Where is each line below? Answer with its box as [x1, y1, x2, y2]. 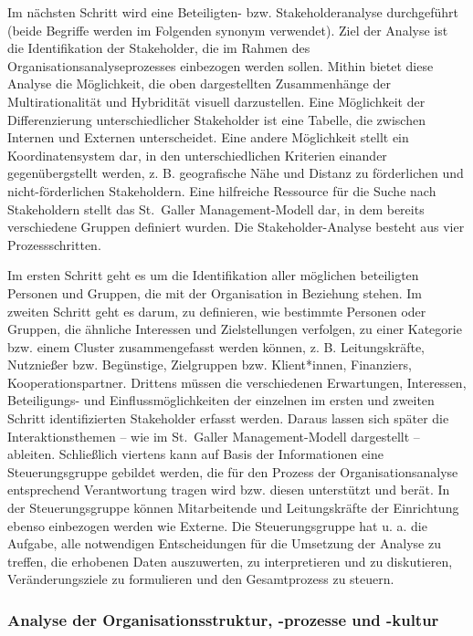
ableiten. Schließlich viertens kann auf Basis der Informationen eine [7, 444, 384, 464]
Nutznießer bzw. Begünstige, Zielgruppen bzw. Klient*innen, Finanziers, [7, 355, 412, 374]
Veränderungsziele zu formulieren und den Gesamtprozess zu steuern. [7, 569, 394, 589]
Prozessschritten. [7, 235, 101, 254]
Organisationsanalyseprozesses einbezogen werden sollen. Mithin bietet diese [7, 56, 434, 75]
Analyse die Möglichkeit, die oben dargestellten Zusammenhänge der [7, 74, 391, 93]
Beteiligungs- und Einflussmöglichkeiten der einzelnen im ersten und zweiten [7, 391, 435, 410]
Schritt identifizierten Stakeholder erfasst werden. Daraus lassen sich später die [7, 409, 449, 428]
